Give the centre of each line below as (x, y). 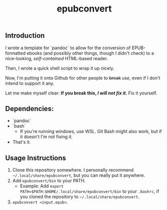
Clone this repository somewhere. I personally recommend (73, 170)
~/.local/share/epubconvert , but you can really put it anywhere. (79, 175)
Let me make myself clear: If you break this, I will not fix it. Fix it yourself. (81, 93)
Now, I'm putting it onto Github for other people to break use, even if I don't (83, 78)
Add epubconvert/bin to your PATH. (49, 181)
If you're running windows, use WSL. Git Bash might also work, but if (91, 132)
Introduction (25, 36)
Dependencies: (30, 109)
